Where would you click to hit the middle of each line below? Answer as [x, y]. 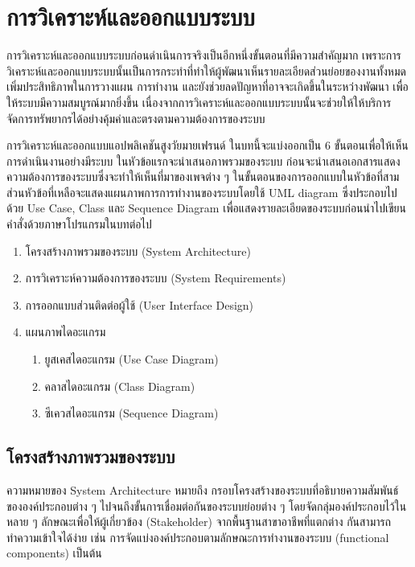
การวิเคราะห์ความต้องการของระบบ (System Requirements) [156, 278]
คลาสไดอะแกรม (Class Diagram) [120, 386]
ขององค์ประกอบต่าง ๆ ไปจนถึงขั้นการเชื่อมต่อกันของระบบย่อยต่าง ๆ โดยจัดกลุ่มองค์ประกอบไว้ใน [207, 505]
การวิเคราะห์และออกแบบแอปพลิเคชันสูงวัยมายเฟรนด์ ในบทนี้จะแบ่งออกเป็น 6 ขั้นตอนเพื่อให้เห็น [207, 145]
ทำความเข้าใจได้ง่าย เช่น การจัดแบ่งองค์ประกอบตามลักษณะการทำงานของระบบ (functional [198, 537]
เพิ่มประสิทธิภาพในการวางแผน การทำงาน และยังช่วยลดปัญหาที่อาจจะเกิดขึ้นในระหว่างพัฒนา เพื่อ [207, 86]
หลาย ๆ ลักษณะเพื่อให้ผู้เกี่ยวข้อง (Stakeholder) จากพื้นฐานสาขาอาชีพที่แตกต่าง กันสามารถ [199, 522]
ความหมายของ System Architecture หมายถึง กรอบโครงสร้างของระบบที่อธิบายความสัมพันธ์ [203, 490]
